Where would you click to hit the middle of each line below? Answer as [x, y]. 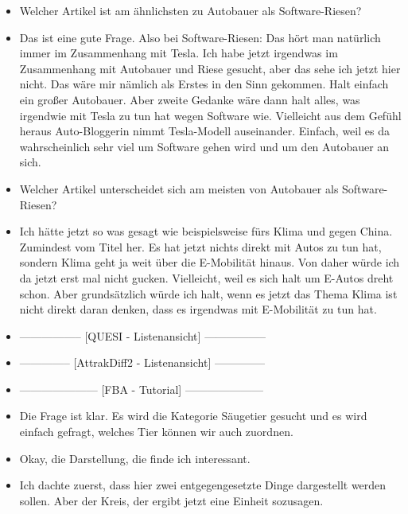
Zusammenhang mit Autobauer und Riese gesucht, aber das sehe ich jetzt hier [210, 68]
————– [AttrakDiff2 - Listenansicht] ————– [142, 362]
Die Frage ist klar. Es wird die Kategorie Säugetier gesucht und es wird [193, 416]
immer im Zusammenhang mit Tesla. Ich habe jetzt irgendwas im [179, 53]
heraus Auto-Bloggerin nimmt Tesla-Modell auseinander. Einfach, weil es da [204, 131]
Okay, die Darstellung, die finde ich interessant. [135, 458]
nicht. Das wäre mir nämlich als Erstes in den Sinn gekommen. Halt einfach [204, 84]
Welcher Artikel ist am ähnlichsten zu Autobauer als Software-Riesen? [190, 10]
